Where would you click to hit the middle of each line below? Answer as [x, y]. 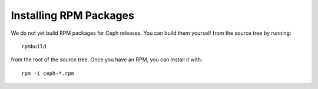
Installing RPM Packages [73, 15]
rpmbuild [34, 46]
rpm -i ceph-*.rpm [48, 73]
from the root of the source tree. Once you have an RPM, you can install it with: [107, 60]
